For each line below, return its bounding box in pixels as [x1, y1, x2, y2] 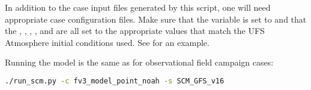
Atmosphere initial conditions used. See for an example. [5, 36, 210, 48]
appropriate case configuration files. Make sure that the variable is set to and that [5, 13, 307, 25]
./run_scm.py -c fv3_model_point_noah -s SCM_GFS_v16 [5, 76, 225, 85]
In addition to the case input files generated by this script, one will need [5, 1, 271, 13]
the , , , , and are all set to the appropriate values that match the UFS [5, 24, 265, 37]
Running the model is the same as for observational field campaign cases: [5, 56, 274, 69]
